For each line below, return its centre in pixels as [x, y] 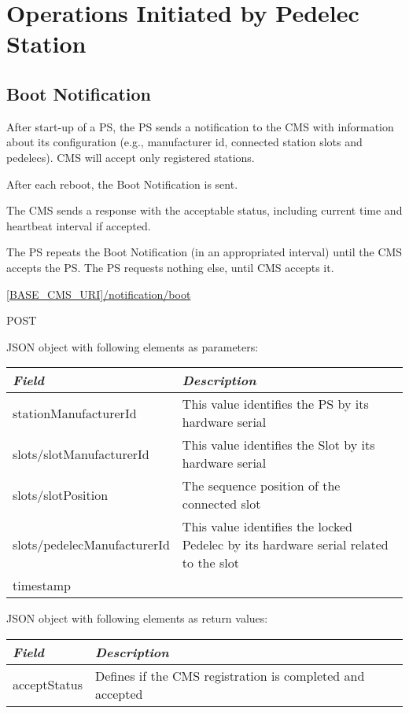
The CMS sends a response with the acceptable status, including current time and [204, 210]
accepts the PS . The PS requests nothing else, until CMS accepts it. [170, 267]
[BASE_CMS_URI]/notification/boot [99, 294]
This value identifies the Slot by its [278, 445]
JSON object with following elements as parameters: [133, 346]
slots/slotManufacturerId [81, 454]
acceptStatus [48, 685]
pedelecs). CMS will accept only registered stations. [131, 157]
